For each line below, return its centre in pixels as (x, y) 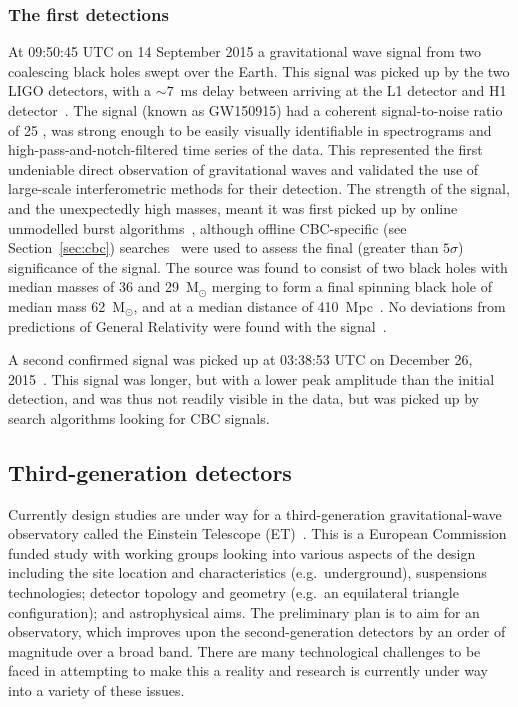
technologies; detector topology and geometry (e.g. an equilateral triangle (233, 592)
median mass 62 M (67, 305)
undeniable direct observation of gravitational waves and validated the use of (243, 168)
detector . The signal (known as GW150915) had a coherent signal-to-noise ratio (255, 110)
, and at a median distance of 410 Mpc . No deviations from (319, 305)
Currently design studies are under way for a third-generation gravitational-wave (255, 513)
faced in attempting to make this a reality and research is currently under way (248, 670)
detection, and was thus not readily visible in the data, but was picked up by (243, 398)
